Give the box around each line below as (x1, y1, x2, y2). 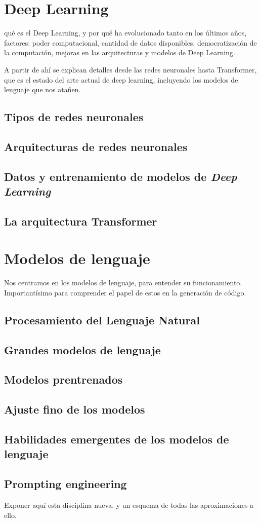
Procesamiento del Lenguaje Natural (4, 312, 200, 327)
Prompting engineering (4, 476, 127, 492)
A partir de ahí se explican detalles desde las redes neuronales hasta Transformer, (4, 64, 257, 74)
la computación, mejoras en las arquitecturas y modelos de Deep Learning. (4, 47, 236, 58)
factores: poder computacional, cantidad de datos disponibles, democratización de (4, 37, 257, 48)
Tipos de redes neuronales (4, 109, 144, 125)
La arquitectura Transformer (4, 213, 157, 229)
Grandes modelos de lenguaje (4, 342, 161, 357)
